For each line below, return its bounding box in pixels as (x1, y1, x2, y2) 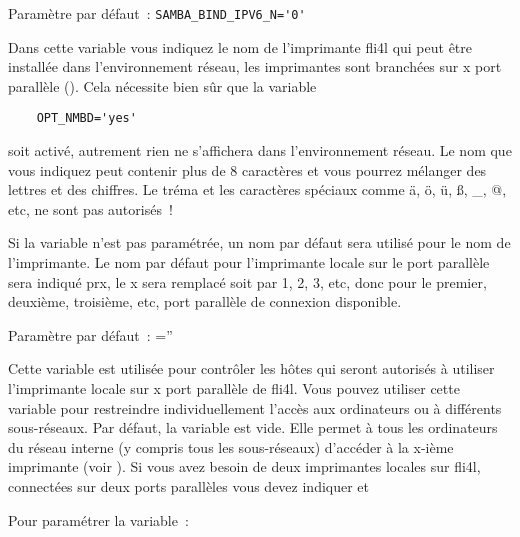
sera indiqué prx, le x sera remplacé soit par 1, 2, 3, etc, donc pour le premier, (8, 271, 487, 292)
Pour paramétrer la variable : (8, 509, 189, 530)
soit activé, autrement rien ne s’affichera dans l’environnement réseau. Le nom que (8, 140, 512, 161)
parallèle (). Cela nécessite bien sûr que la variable (8, 75, 317, 96)
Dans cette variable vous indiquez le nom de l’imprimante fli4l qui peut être (8, 36, 473, 57)
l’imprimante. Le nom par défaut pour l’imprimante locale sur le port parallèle (8, 252, 490, 273)
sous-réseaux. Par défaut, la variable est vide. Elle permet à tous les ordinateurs (8, 417, 498, 438)
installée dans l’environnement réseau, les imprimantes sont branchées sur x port (8, 56, 502, 77)
